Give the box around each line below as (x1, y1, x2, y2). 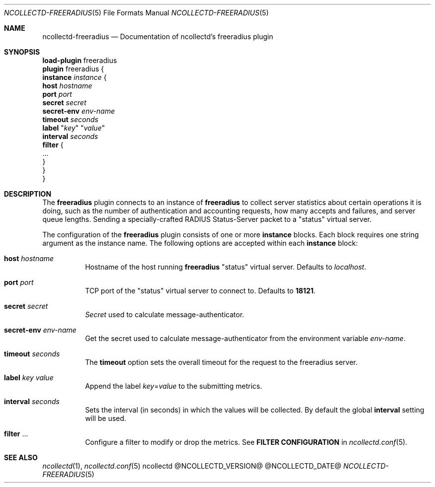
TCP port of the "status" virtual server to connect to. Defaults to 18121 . (85, 286, 316, 295)
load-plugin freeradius (42, 56, 117, 65)
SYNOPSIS (4, 48, 40, 56)
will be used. (85, 414, 127, 422)
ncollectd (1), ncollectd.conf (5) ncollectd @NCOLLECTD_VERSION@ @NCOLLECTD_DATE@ (42, 462, 342, 470)
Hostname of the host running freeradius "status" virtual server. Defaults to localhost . (85, 263, 366, 271)
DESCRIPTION (4, 190, 52, 198)
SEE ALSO (4, 453, 38, 462)
